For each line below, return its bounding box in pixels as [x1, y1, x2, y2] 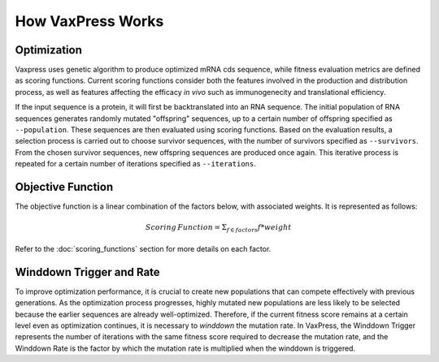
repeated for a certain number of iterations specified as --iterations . [15, 159, 256, 169]
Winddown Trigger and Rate [15, 265, 160, 279]
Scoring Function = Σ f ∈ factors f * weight [145, 223, 292, 235]
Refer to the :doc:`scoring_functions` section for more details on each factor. [15, 243, 272, 253]
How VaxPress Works [15, 12, 164, 30]
